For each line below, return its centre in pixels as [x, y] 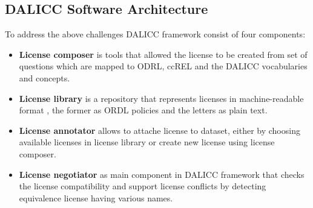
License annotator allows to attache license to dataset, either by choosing [160, 130]
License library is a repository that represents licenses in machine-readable [161, 98]
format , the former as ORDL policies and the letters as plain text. [143, 110]
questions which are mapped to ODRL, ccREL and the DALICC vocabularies [163, 66]
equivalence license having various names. [96, 197]
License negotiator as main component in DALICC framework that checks [162, 174]
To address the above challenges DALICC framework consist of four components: [155, 34]
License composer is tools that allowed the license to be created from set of [163, 54]
